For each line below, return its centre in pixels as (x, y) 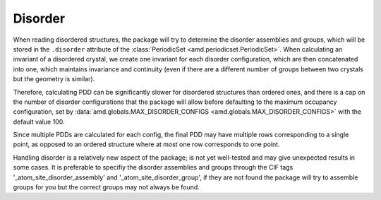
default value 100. (39, 122)
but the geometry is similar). (54, 79)
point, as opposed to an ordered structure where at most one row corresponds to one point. (146, 144)
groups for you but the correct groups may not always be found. (107, 187)
